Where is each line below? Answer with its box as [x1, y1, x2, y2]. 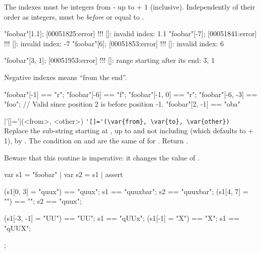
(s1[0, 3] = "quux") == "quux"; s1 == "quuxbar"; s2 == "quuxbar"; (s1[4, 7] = [4, 186, 248, 196]
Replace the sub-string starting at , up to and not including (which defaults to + [4, 125, 254, 136]
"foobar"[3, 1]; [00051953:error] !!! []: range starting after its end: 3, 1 [4, 55, 215, 65]
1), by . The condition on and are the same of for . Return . [4, 135, 188, 145]
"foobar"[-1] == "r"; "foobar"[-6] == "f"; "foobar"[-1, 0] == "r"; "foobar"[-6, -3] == [4, 89, 257, 99]
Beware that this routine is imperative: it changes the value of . [4, 152, 200, 162]
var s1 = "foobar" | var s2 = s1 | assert [4, 169, 123, 180]
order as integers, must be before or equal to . [4, 11, 144, 22]
